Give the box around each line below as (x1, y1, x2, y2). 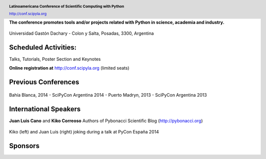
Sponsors (9, 141, 39, 150)
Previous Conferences (9, 78, 79, 86)
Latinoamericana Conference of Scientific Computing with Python (9, 4, 124, 9)
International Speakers (9, 105, 81, 113)
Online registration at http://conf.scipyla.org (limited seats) (9, 65, 130, 71)
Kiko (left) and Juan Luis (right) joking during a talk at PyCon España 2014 (9, 129, 159, 135)
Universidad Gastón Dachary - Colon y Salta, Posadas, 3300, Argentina (9, 30, 154, 36)
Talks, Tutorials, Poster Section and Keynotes (9, 56, 101, 62)
